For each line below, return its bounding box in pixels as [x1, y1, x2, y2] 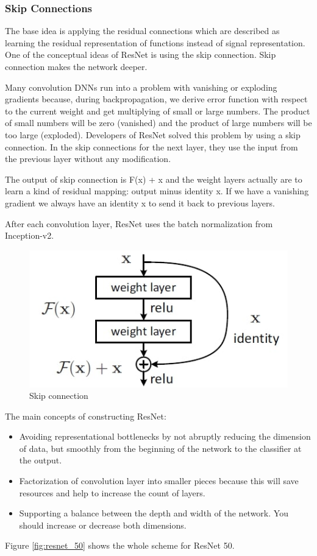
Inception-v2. [5, 229, 54, 242]
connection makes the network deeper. [5, 60, 148, 72]
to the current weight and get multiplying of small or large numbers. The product [5, 104, 310, 117]
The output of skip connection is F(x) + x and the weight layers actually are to [5, 172, 302, 185]
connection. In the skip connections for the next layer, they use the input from [5, 140, 298, 153]
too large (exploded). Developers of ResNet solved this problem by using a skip [5, 128, 301, 141]
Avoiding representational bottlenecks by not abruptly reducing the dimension [19, 430, 311, 443]
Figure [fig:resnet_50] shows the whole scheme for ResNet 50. [5, 539, 235, 552]
